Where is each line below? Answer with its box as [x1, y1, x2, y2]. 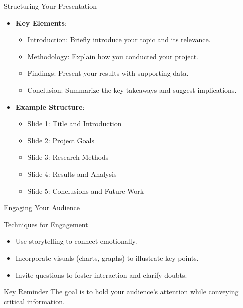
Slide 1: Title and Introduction [27, 118, 122, 129]
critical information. [4, 296, 65, 306]
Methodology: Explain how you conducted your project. [27, 51, 198, 61]
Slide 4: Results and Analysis [27, 168, 117, 179]
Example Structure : [15, 101, 85, 112]
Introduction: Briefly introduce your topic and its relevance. [27, 34, 211, 45]
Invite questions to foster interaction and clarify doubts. [15, 269, 187, 280]
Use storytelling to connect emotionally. [15, 236, 137, 246]
